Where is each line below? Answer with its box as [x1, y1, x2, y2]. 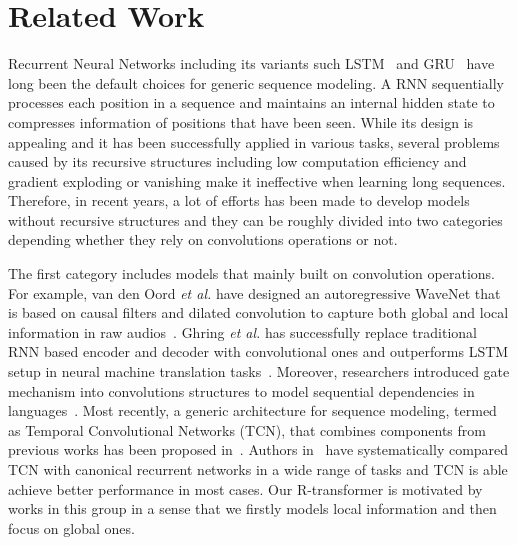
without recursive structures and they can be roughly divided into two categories [8, 209, 503, 230]
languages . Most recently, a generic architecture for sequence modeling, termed [8, 400, 497, 421]
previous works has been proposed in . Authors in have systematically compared [8, 439, 509, 460]
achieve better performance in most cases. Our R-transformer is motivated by [8, 478, 483, 499]
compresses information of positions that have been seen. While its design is [8, 111, 474, 132]
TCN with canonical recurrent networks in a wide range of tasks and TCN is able [8, 459, 508, 479]
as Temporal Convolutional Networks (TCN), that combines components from [8, 419, 486, 440]
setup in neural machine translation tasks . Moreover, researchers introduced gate [8, 361, 510, 382]
